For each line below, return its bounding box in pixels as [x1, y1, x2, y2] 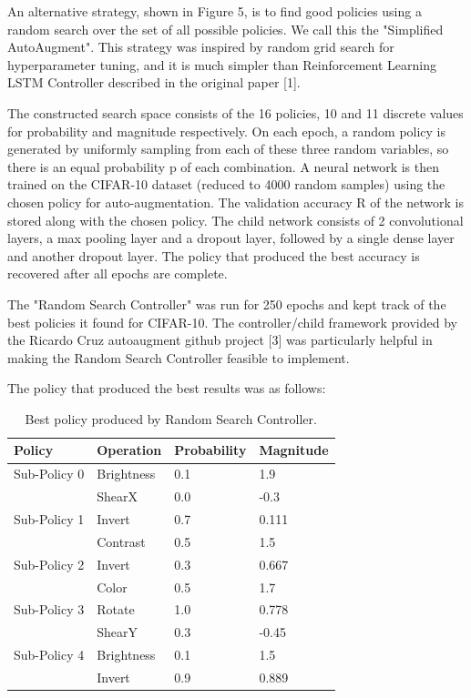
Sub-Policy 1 [14, 510, 85, 528]
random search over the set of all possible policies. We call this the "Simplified [7, 19, 444, 38]
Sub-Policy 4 [14, 645, 85, 664]
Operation [97, 440, 162, 460]
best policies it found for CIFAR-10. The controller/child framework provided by [7, 312, 457, 331]
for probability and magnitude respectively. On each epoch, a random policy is [7, 121, 446, 140]
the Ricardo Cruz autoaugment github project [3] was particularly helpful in [7, 330, 433, 349]
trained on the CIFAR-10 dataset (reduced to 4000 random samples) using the [7, 175, 445, 194]
